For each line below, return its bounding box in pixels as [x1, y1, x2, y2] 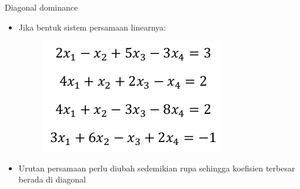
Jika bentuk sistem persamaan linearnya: [18, 21, 166, 33]
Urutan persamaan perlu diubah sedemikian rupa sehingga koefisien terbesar [18, 161, 295, 174]
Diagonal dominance [5, 1, 78, 13]
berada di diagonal [18, 173, 86, 185]
